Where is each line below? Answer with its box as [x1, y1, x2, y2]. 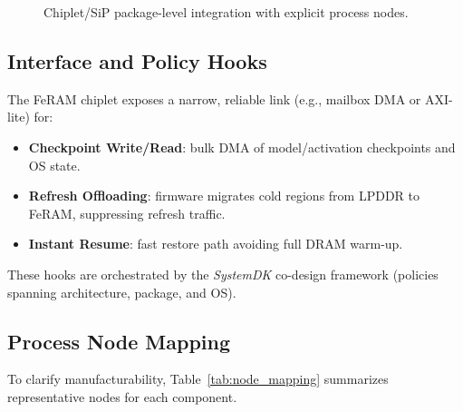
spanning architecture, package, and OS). [7, 282, 236, 301]
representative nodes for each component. [7, 387, 237, 406]
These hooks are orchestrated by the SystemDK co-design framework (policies [7, 264, 439, 283]
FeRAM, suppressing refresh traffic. [28, 203, 226, 222]
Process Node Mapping [7, 327, 230, 355]
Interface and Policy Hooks [7, 46, 267, 74]
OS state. [28, 155, 81, 174]
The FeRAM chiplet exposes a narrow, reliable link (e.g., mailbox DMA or [7, 89, 421, 108]
